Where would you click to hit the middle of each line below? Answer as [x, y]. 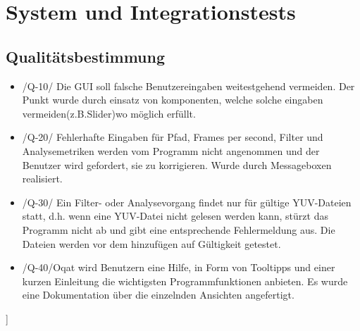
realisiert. [42, 179]
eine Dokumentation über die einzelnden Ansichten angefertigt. [158, 295]
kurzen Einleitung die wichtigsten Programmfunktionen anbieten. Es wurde [185, 281]
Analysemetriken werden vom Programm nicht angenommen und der [171, 150]
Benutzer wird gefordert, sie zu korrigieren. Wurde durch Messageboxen [177, 164]
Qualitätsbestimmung [86, 56]
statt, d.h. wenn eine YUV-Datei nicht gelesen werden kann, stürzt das [175, 216]
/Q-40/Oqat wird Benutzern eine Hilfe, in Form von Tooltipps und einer [179, 267]
